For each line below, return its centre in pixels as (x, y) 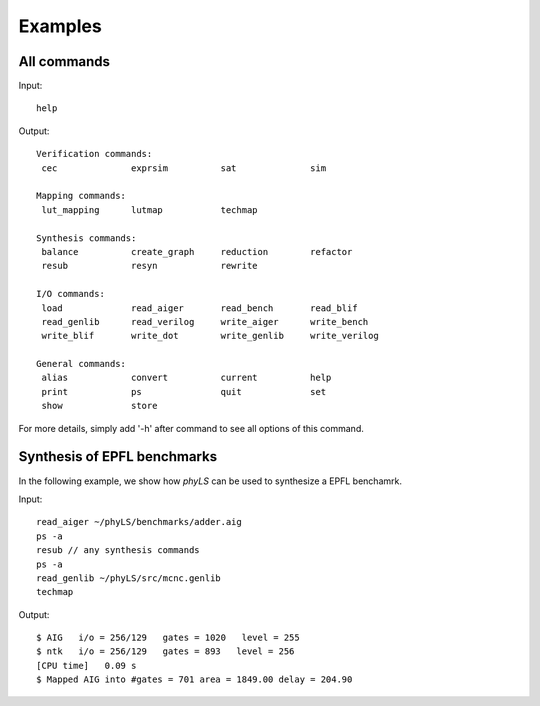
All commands (64, 61)
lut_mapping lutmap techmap (150, 209)
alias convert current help (186, 378)
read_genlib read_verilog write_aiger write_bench (205, 321)
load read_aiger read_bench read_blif (200, 308)
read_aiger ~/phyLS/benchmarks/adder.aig (139, 522)
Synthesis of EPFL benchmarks (118, 456)
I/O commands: (70, 294)
